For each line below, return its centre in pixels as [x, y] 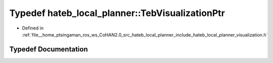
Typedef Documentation [49, 49]
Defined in [33, 28]
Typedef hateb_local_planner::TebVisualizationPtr [117, 13]
